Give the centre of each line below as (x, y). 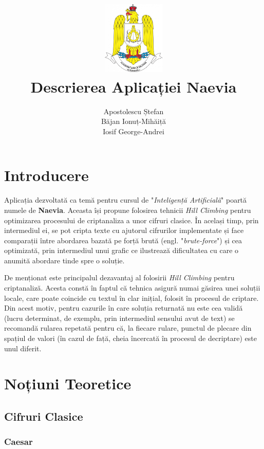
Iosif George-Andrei (134, 131)
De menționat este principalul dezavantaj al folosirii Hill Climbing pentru (119, 277)
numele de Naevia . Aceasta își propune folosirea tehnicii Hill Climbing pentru (128, 210)
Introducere (46, 175)
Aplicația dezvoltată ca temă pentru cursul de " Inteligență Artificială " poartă (126, 200)
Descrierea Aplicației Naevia (134, 86)
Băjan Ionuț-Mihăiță (134, 121)
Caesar (18, 442)
